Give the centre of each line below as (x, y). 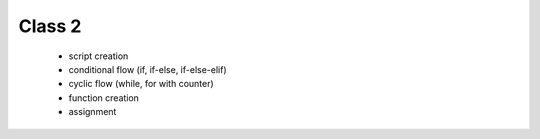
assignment (92, 112)
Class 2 (50, 26)
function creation (104, 97)
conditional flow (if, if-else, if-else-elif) (147, 69)
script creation (98, 56)
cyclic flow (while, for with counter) (141, 84)
